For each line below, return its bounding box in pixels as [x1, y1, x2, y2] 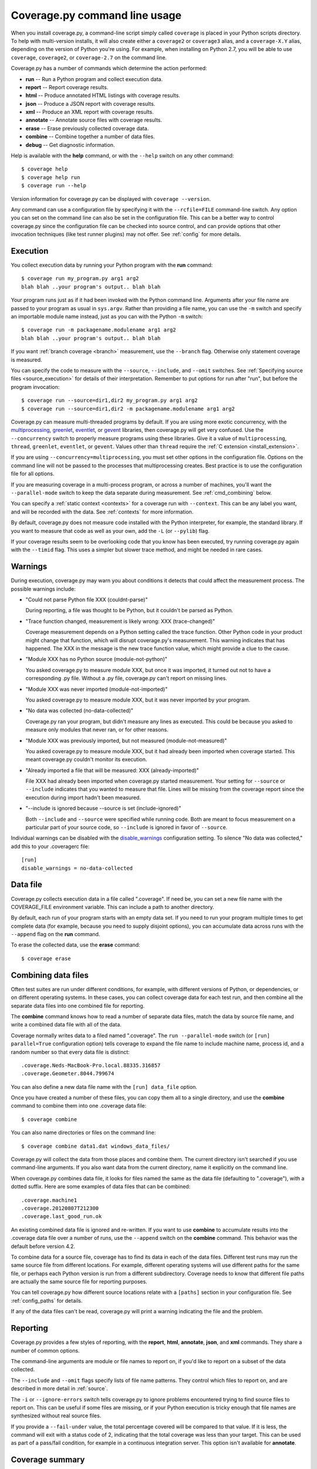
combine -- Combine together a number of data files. [25, 133, 155, 140]
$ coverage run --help [21, 182, 87, 189]
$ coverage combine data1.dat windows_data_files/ [21, 1143, 170, 1149]
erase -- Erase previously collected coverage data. [25, 125, 149, 132]
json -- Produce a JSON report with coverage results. [25, 100, 156, 107]
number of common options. [11, 1347, 80, 1354]
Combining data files [11, 970, 89, 980]
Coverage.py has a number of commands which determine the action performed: [11, 65, 208, 72]
